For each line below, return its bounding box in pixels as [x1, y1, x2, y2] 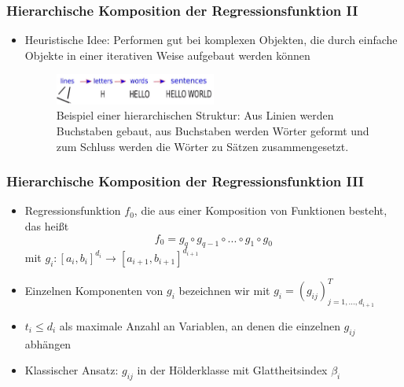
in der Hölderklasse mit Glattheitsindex [137, 362, 328, 378]
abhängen [24, 335, 72, 352]
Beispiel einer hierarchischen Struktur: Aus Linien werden [56, 107, 334, 123]
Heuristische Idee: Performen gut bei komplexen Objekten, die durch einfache [24, 31, 398, 48]
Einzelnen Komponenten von [24, 282, 163, 298]
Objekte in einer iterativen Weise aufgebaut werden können [24, 46, 310, 63]
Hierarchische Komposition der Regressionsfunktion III [6, 171, 364, 191]
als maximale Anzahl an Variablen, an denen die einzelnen [59, 317, 340, 334]
